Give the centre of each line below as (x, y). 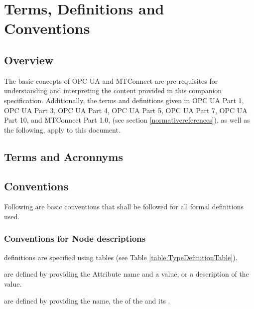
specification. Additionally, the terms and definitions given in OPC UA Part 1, (124, 100)
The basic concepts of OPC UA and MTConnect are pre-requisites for (111, 80)
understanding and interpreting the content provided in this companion (113, 90)
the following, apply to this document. (62, 129)
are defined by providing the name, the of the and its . (87, 300)
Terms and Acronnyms (64, 156)
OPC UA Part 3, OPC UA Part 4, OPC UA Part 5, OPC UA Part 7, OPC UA (126, 110)
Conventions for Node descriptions (75, 238)
